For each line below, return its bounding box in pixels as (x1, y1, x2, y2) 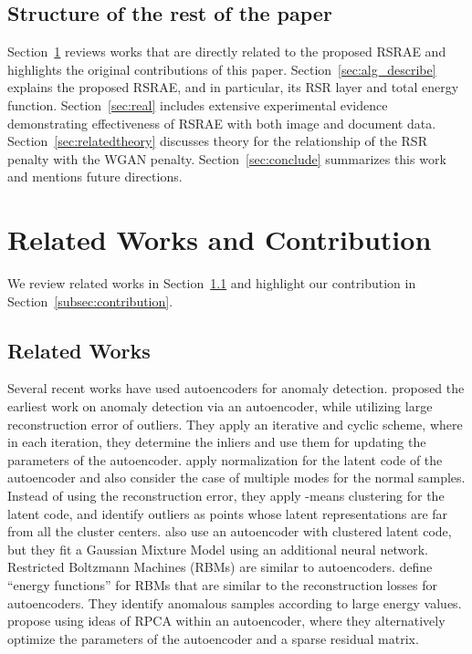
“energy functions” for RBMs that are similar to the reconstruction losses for (7, 576, 437, 594)
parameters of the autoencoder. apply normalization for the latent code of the (7, 450, 443, 469)
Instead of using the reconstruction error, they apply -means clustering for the (7, 486, 445, 505)
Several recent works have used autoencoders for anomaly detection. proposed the (7, 379, 465, 398)
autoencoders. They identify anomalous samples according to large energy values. (7, 593, 462, 612)
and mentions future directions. (7, 167, 183, 186)
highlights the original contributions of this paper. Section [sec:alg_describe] (7, 59, 436, 78)
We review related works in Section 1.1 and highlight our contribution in (7, 274, 416, 293)
